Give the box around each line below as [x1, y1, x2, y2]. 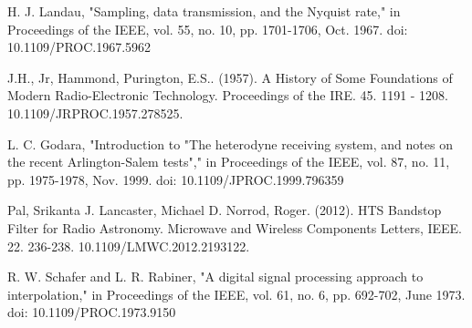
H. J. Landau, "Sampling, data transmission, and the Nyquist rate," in [7, 2, 401, 20]
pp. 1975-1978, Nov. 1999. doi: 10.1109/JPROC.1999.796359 [7, 169, 344, 189]
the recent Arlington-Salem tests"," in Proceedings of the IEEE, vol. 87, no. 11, [7, 152, 450, 171]
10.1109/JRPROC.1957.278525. [7, 103, 184, 122]
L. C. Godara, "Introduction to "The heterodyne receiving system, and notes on [7, 134, 453, 153]
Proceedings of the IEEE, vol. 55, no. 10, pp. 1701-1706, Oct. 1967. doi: [7, 19, 408, 38]
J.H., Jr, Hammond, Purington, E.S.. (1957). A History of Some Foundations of [7, 67, 453, 87]
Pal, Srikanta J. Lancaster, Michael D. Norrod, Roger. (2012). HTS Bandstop [7, 200, 442, 220]
